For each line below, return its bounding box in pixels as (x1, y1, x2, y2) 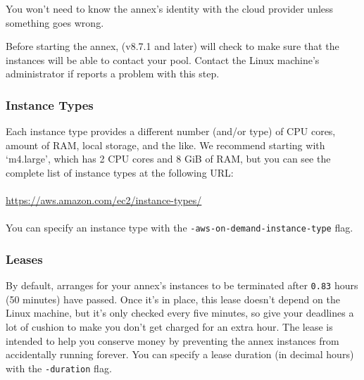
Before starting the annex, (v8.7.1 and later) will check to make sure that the (6, 39, 339, 53)
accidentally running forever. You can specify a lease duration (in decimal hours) (6, 347, 354, 362)
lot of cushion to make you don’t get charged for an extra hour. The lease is (6, 319, 333, 334)
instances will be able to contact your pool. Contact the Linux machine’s (6, 52, 320, 67)
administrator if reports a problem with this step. (6, 66, 220, 81)
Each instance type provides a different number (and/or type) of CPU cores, (6, 124, 336, 139)
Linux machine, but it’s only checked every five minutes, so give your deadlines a (6, 305, 354, 320)
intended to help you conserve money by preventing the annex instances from (6, 333, 339, 348)
